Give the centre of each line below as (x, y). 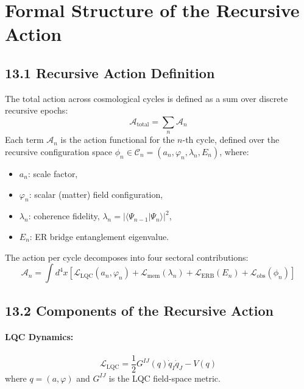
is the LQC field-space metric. (164, 378)
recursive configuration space (59, 151)
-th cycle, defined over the (231, 140)
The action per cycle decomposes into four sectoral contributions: (127, 257)
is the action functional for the (118, 140)
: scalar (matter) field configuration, (96, 194)
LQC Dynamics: (39, 337)
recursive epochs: (37, 110)
